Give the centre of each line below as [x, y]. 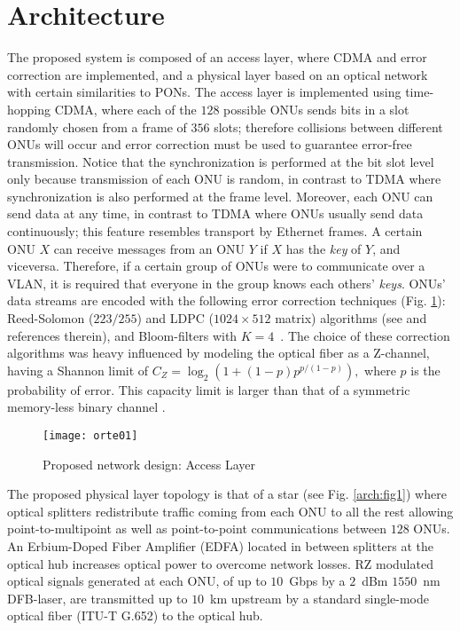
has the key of [324, 248]
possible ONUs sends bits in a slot [316, 109]
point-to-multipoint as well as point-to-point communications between [197, 528]
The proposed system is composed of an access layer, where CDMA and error [217, 57]
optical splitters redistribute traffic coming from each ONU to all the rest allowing [230, 511]
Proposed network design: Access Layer [149, 464]
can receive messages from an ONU [149, 248]
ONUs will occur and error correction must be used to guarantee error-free [210, 144]
